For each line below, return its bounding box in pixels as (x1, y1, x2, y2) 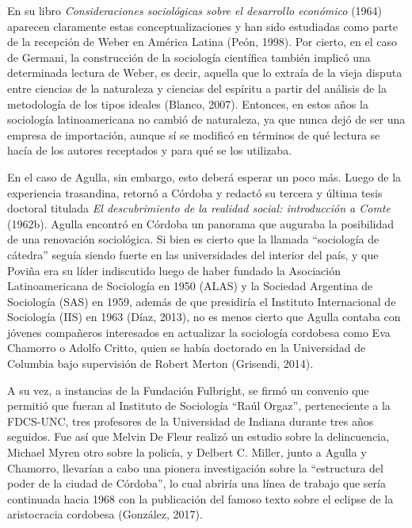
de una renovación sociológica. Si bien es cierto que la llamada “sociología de (7, 231, 380, 247)
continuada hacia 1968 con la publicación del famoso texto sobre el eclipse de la (7, 490, 394, 507)
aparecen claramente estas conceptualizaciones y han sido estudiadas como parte (7, 17, 398, 34)
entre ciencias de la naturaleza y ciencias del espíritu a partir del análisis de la (7, 79, 387, 96)
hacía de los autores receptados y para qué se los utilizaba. (7, 142, 292, 159)
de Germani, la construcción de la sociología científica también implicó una (7, 48, 371, 65)
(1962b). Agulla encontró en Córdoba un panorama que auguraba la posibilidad (7, 215, 394, 231)
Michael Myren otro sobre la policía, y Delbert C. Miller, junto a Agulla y (7, 444, 367, 461)
